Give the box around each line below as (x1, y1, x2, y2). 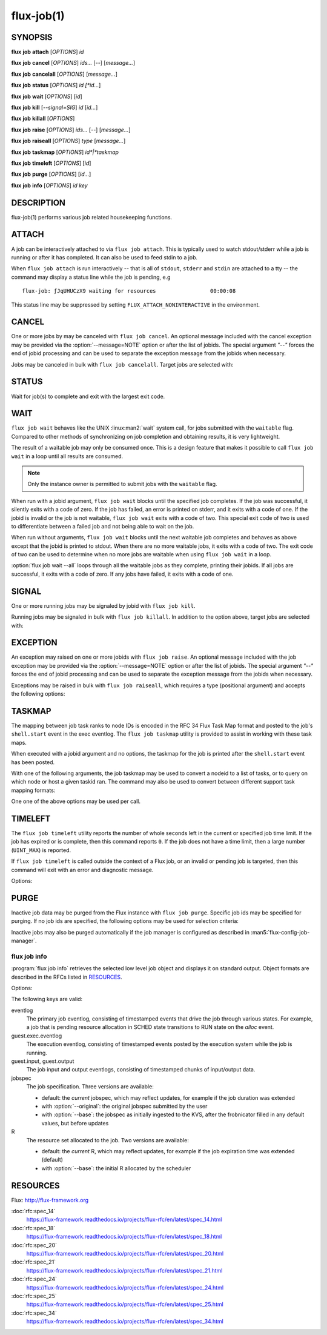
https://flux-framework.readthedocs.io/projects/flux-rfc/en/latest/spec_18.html (26, 1233, 222, 1240)
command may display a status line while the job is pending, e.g (11, 273, 171, 281)
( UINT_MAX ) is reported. (11, 846, 71, 854)
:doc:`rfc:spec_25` (11, 1292, 57, 1299)
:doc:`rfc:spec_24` (11, 1276, 58, 1283)
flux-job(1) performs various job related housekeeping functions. (11, 213, 173, 221)
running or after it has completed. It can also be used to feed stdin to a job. (11, 253, 198, 261)
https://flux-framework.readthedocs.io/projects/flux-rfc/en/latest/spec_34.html (26, 1318, 223, 1325)
